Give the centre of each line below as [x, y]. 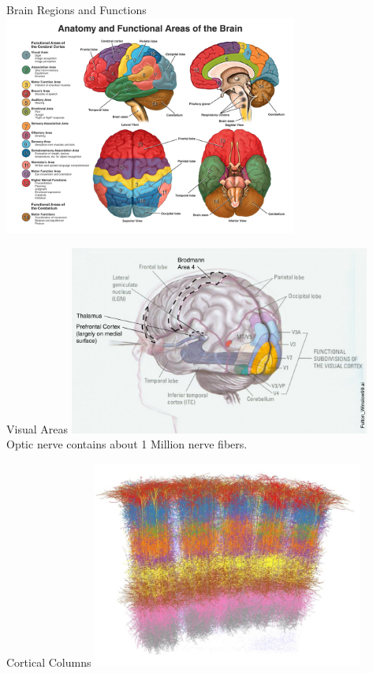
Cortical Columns [49, 662]
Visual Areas [37, 428]
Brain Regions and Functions [76, 9]
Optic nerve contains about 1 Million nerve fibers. [127, 444]
